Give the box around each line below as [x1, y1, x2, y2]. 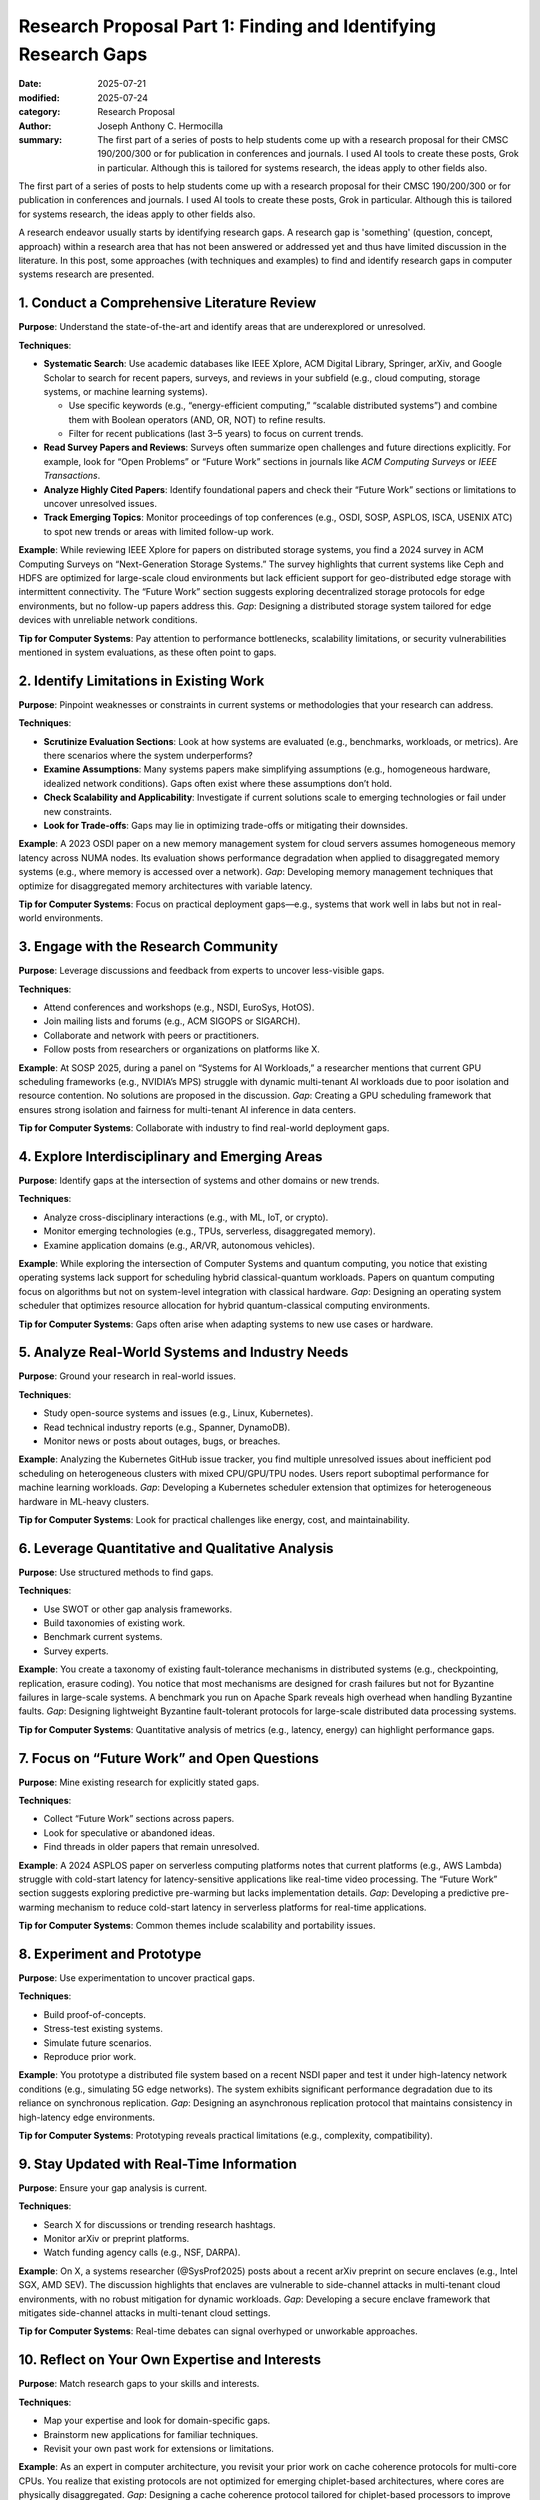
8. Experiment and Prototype [18, 1946, 202, 1962]
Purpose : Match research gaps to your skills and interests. [18, 2378, 260, 2390]
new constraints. [43, 805, 112, 817]
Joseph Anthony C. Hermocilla [97, 120, 224, 132]
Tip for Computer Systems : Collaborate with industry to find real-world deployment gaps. [18, 1122, 390, 1134]
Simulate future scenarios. [43, 2036, 152, 2049]
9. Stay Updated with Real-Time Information [18, 2155, 297, 2172]
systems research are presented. [18, 268, 155, 280]
